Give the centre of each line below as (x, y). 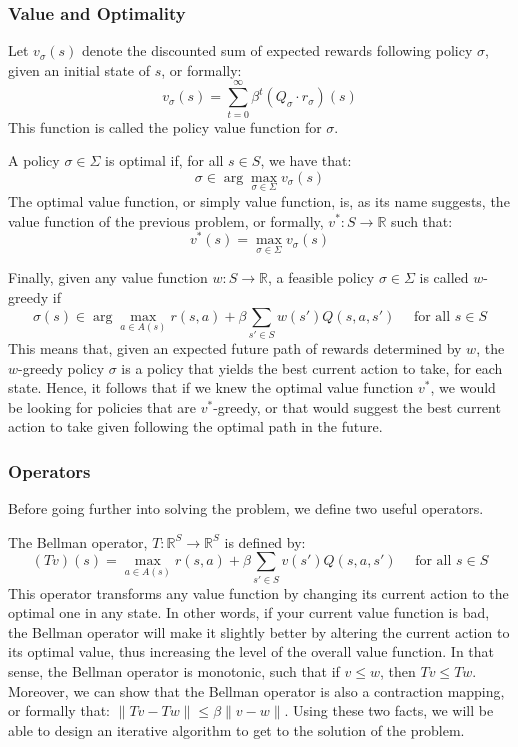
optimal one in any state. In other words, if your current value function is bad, (249, 612)
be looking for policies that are (102, 406)
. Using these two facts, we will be (389, 710)
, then (398, 671)
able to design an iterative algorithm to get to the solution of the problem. (236, 729)
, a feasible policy (321, 277)
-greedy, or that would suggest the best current (357, 406)
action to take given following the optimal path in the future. (195, 426)
